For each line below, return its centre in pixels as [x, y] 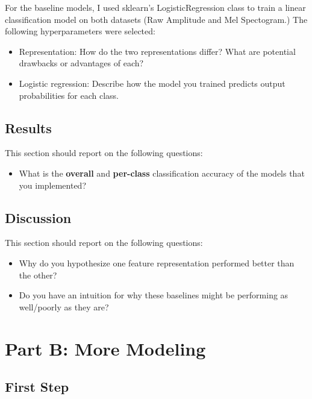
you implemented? [53, 185]
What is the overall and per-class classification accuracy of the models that [162, 173]
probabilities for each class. [69, 95]
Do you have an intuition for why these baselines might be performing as [154, 295]
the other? [38, 275]
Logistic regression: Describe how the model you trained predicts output [152, 83]
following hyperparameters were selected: [80, 31]
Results [28, 127]
